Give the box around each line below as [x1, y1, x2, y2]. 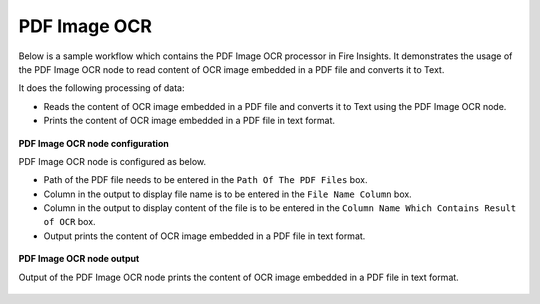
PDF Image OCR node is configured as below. [18, 155, 207, 167]
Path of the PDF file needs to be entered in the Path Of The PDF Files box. [43, 174, 368, 186]
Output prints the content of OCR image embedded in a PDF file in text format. [43, 230, 366, 242]
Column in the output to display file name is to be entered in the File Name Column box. [43, 188, 412, 200]
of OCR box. [43, 216, 96, 228]
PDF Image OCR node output [18, 253, 140, 265]
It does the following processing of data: [18, 82, 185, 94]
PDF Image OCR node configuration [18, 137, 169, 149]
